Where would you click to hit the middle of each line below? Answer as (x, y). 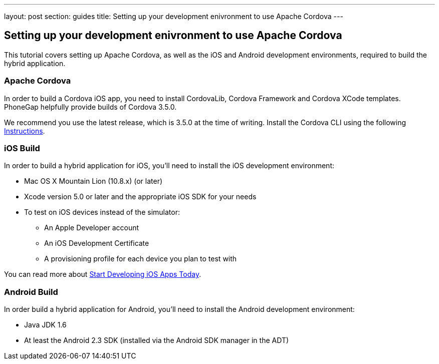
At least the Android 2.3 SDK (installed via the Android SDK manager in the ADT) (157, 340)
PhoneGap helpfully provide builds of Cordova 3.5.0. (90, 107)
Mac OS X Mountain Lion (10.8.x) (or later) (93, 181)
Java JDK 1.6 (45, 325)
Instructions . (25, 131)
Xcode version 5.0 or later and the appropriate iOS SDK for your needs (140, 197)
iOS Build (22, 148)
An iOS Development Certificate (97, 243)
